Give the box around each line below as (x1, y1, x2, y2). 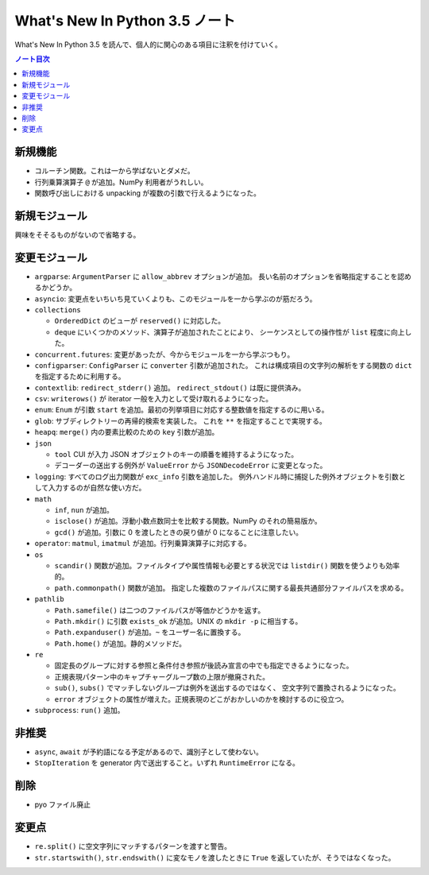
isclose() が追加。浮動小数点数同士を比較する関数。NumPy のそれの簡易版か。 (54, 517, 322, 526)
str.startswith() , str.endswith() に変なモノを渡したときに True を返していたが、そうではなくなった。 (34, 853, 396, 862)
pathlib (34, 594, 65, 604)
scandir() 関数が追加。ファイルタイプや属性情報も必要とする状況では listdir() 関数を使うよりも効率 (54, 560, 400, 570)
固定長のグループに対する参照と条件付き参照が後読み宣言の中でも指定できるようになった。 (54, 660, 354, 671)
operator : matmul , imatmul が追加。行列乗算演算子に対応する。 (34, 539, 251, 548)
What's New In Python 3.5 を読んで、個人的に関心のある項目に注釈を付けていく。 (14, 40, 282, 49)
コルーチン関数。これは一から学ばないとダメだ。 (34, 166, 195, 176)
